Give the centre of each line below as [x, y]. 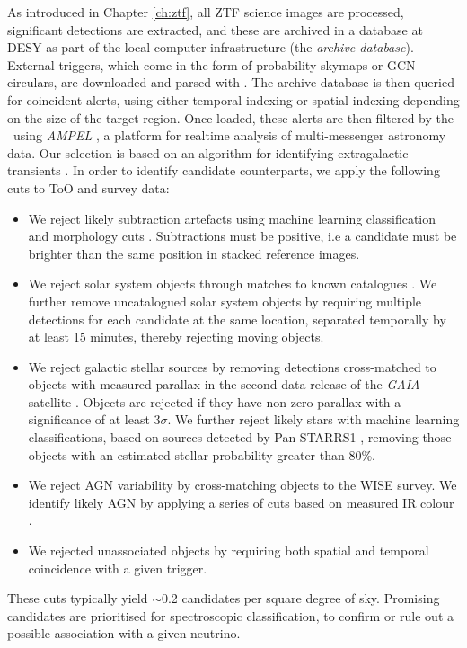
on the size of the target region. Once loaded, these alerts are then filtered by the [230, 117]
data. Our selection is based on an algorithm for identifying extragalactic [208, 152]
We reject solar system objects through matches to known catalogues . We [233, 284]
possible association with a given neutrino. [124, 633]
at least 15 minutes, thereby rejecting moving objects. [176, 337]
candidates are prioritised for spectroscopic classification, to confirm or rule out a [230, 615]
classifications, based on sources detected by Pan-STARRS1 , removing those [240, 437]
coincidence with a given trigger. [118, 568]
